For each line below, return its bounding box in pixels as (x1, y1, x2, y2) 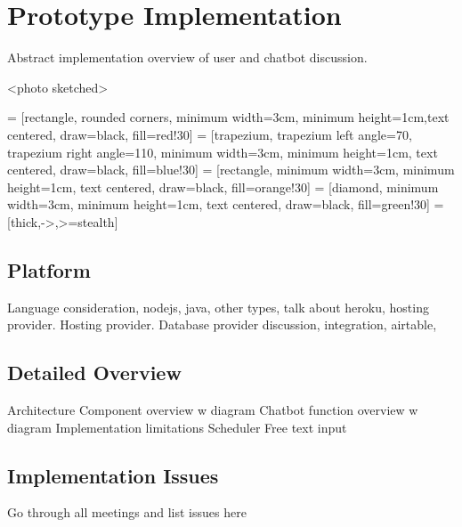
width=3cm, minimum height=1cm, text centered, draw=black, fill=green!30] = (7, 195, 444, 214)
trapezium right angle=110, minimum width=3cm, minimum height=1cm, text (7, 142, 438, 161)
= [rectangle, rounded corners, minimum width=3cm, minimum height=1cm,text (7, 108, 450, 126)
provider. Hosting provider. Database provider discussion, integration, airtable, (7, 315, 437, 334)
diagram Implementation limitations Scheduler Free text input (7, 418, 347, 436)
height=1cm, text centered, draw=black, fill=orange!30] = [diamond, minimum (7, 177, 439, 196)
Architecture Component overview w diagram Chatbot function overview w (7, 401, 418, 419)
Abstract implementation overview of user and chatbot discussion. (7, 48, 368, 67)
